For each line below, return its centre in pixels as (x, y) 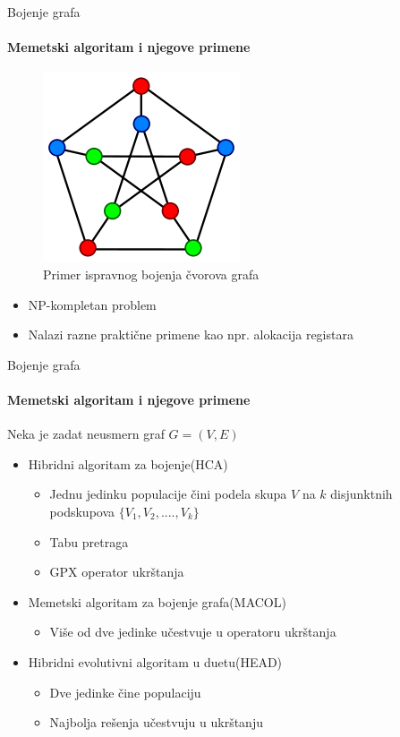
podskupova (82, 511)
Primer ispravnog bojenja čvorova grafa (151, 274)
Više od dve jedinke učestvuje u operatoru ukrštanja (193, 632)
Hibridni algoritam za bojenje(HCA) (128, 463)
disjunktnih (362, 494)
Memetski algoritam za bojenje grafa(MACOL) (157, 601)
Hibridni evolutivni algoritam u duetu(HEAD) (155, 661)
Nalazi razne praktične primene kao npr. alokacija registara (191, 334)
